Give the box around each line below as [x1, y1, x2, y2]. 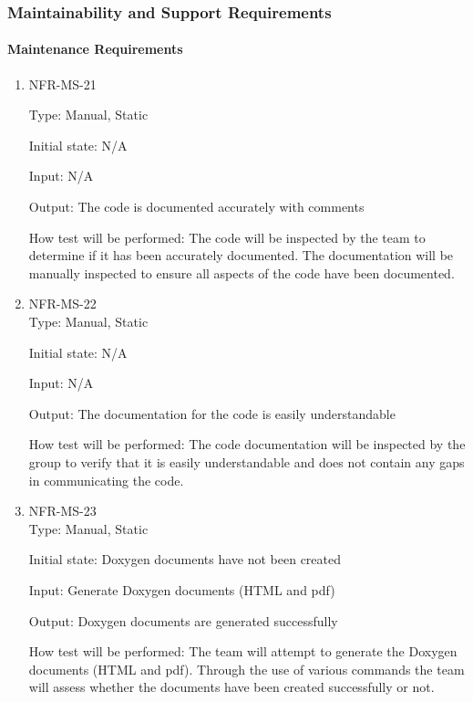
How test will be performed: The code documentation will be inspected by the [28, 435, 466, 454]
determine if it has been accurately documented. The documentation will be [28, 246, 454, 265]
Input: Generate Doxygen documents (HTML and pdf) [28, 580, 335, 599]
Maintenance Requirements [7, 39, 183, 58]
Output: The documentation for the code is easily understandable [28, 403, 396, 423]
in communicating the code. [28, 470, 184, 489]
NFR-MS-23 [28, 501, 97, 520]
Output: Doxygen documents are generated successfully [28, 611, 338, 630]
